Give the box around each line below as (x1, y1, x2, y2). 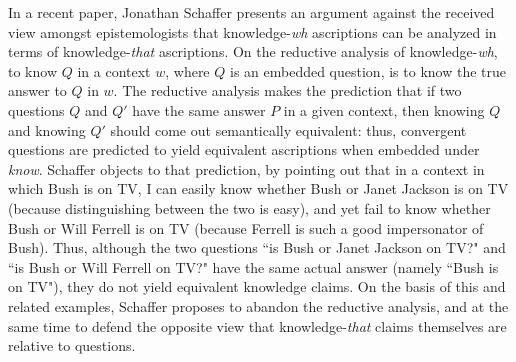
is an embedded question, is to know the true (229, 60, 506, 81)
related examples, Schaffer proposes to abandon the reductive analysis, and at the (8, 295, 509, 316)
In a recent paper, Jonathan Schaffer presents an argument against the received (8, 2, 495, 22)
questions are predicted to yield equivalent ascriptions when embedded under (8, 139, 480, 160)
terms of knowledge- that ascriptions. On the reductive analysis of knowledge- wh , (8, 41, 498, 62)
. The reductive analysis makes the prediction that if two (113, 80, 462, 101)
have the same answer (132, 99, 266, 120)
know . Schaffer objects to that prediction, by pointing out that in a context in (8, 158, 485, 179)
